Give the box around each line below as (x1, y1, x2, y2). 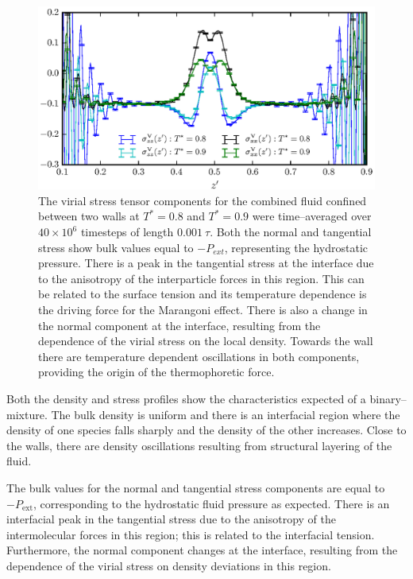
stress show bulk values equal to (38, 239, 194, 255)
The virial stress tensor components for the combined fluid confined (38, 192, 367, 208)
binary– (369, 390, 407, 406)
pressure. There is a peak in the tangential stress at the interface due (38, 255, 374, 271)
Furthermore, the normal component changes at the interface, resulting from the (6, 542, 398, 558)
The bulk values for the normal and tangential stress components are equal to (6, 479, 385, 495)
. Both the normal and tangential (210, 223, 372, 239)
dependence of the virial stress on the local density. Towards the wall (38, 332, 373, 349)
